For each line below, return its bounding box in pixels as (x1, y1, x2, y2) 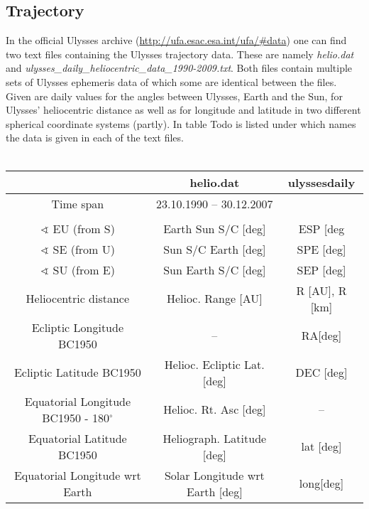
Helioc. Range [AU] (166, 290, 263, 307)
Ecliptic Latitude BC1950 (13, 364, 141, 381)
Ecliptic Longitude (31, 318, 124, 336)
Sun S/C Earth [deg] (163, 240, 266, 257)
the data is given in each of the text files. (6, 130, 184, 145)
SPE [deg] (297, 240, 346, 257)
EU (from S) (53, 220, 115, 237)
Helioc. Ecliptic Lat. (164, 355, 265, 373)
